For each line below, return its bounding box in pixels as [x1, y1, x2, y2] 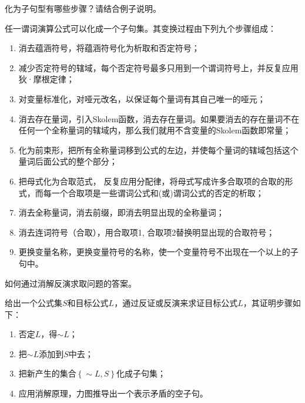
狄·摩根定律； [18, 73, 75, 85]
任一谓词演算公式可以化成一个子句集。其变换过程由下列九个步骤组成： [5, 22, 276, 34]
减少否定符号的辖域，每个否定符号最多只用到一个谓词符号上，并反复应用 [18, 61, 299, 73]
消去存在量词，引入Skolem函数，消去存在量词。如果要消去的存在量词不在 [18, 112, 300, 125]
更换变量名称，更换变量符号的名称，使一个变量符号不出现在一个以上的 [18, 246, 290, 258]
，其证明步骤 [243, 297, 293, 309]
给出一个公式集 [5, 297, 62, 309]
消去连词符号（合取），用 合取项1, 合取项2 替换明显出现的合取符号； [18, 226, 275, 238]
